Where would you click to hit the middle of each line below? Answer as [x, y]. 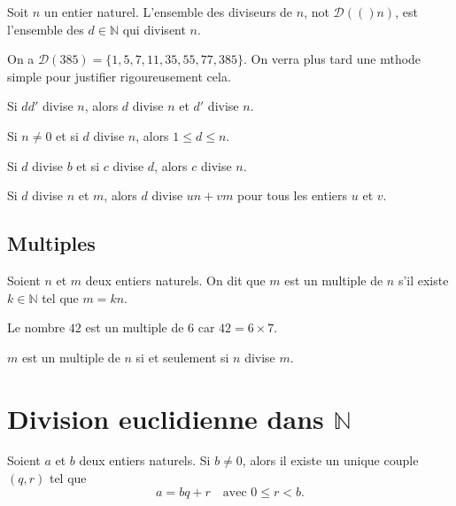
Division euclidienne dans [166, 418]
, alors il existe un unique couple [330, 460]
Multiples [51, 243]
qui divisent [154, 29]
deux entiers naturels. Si [145, 460]
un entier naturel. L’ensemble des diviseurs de [168, 12]
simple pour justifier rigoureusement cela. [119, 76]
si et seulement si [182, 357]
